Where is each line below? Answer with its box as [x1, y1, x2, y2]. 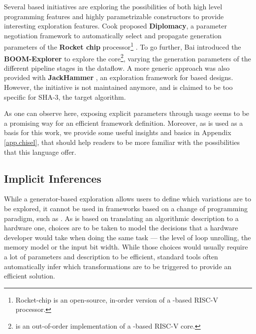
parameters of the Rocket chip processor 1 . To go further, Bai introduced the [4, 40, 241, 52]
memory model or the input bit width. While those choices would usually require [4, 242, 248, 252]
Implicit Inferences [4, 170, 101, 186]
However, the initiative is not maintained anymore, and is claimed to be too [4, 82, 233, 92]
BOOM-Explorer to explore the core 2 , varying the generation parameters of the [4, 52, 251, 63]
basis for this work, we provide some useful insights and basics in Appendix [4, 127, 231, 138]
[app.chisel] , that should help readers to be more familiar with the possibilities [4, 137, 240, 147]
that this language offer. [4, 146, 76, 157]
